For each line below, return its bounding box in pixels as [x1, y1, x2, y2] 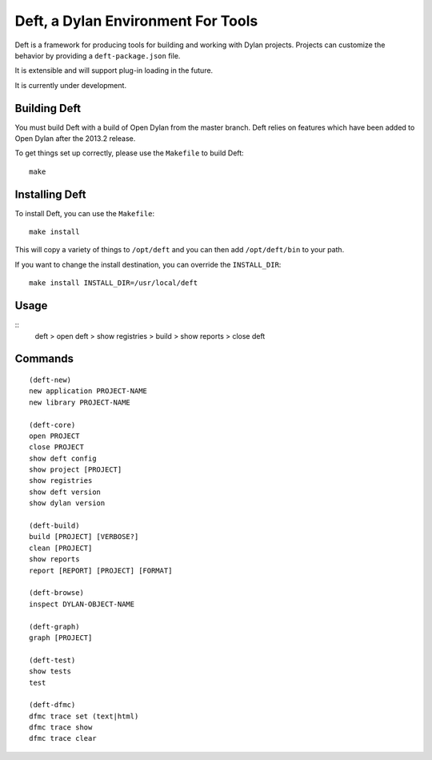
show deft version [29, 487, 102, 497]
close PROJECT [29, 443, 84, 452]
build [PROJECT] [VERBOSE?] [29, 533, 139, 541]
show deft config [29, 453, 97, 463]
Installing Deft [14, 187, 86, 201]
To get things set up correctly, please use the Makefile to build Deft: [14, 148, 244, 158]
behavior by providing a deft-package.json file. [14, 50, 181, 60]
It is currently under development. [14, 80, 127, 90]
